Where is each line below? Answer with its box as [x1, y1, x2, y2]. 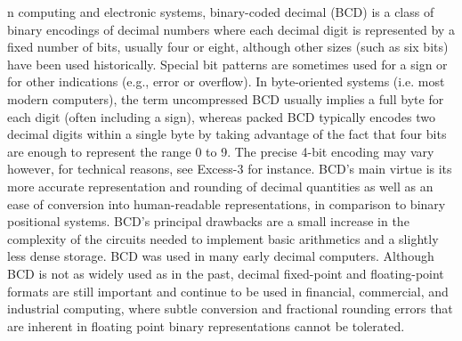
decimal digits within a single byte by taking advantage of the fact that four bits [7, 125, 447, 143]
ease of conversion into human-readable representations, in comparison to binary [7, 194, 446, 213]
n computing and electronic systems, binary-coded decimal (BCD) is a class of [7, 3, 434, 20]
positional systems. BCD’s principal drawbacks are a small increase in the [7, 212, 409, 231]
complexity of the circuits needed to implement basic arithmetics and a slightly [7, 229, 439, 248]
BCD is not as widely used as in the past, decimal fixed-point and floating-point [7, 264, 444, 282]
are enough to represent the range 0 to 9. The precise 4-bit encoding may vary [7, 142, 434, 160]
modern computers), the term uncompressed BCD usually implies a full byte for [7, 89, 444, 108]
